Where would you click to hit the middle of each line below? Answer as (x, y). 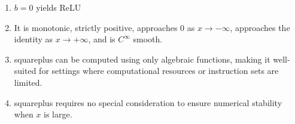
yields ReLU (59, 7)
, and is (102, 39)
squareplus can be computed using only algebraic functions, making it (142, 59)
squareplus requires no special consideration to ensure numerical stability (148, 102)
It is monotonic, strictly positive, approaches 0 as (104, 27)
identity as (34, 39)
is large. (58, 114)
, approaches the (260, 27)
